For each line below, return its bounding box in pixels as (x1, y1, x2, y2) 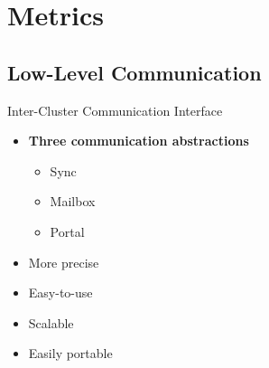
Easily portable (28, 344, 113, 363)
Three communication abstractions (28, 131, 249, 150)
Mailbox (50, 192, 96, 211)
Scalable (28, 313, 74, 332)
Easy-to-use (28, 283, 93, 302)
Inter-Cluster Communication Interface (7, 100, 223, 119)
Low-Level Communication (7, 58, 262, 86)
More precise (28, 252, 99, 271)
